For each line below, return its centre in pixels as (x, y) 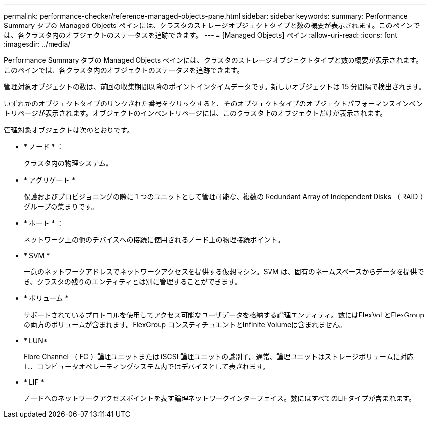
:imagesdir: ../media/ (37, 44)
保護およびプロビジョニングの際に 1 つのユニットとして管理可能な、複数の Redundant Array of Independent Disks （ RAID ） (224, 197)
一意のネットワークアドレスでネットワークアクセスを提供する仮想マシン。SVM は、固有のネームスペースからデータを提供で (224, 272)
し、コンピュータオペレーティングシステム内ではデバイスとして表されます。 (147, 366)
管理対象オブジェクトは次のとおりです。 (69, 130)
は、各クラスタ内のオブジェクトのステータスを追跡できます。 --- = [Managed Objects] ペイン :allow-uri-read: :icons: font (201, 35)
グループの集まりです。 (61, 206)
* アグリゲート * (50, 180)
